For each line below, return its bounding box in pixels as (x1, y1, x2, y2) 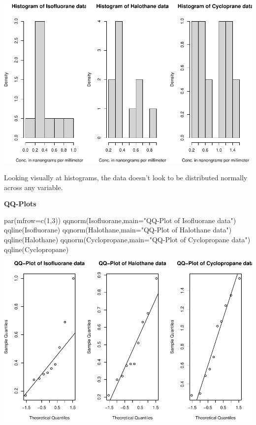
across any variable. (4, 182, 63, 192)
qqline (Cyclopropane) (4, 244, 69, 254)
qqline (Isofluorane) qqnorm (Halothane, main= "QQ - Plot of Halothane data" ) (4, 225, 232, 235)
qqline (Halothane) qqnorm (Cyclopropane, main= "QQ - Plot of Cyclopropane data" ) (4, 234, 251, 244)
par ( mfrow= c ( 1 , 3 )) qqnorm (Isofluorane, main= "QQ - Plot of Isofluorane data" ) (4, 215, 236, 225)
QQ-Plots (4, 198, 36, 209)
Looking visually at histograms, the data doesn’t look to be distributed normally (4, 172, 248, 182)
